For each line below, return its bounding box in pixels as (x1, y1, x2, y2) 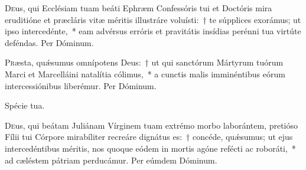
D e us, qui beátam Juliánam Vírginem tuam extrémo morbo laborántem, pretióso (5, 119, 298, 131)
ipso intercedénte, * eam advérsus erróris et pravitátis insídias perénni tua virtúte (5, 25, 301, 37)
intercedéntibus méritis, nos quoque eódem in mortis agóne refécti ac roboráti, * (5, 142, 296, 154)
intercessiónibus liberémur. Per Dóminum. (5, 79, 157, 91)
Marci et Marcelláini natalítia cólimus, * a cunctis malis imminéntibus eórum (5, 67, 285, 80)
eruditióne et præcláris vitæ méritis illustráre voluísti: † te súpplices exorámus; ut (5, 13, 301, 25)
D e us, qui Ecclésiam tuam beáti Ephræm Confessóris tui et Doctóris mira (5, 2, 272, 14)
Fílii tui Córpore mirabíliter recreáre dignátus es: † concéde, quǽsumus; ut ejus (5, 130, 293, 143)
